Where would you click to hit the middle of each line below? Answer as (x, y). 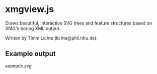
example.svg (18, 65)
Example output (31, 54)
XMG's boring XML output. (33, 28)
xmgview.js (30, 9)
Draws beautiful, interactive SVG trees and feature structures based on (79, 23)
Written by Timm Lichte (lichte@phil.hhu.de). (52, 38)
